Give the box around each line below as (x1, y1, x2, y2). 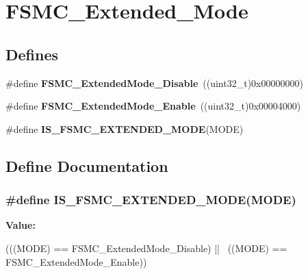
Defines (5, 43, 59, 64)
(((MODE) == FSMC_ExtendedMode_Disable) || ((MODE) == (5, 240, 287, 255)
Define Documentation (5, 155, 168, 176)
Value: (5, 218, 36, 232)
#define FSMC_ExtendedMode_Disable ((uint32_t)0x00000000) (5, 75, 303, 90)
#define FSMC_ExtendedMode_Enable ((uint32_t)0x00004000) (5, 99, 301, 113)
